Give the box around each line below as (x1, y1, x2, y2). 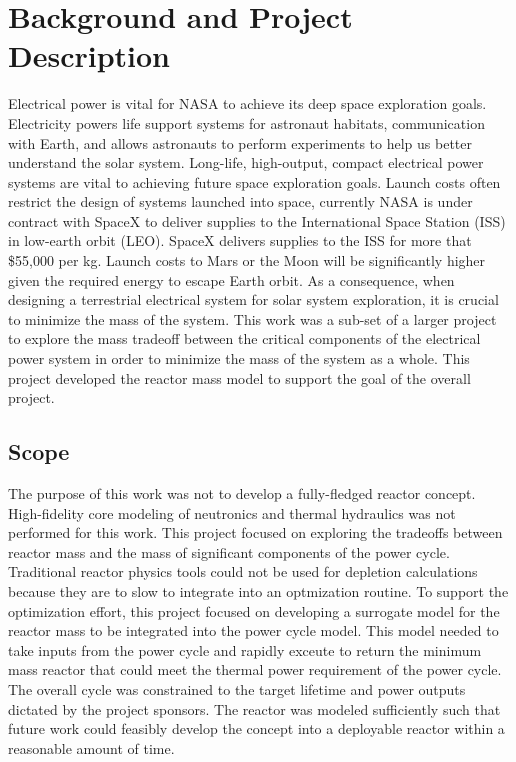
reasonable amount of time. (8, 737, 175, 758)
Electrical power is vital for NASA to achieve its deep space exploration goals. (8, 93, 487, 114)
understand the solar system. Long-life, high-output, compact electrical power (8, 152, 484, 173)
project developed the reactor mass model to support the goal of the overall (8, 367, 471, 388)
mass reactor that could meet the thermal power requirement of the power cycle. (8, 659, 502, 680)
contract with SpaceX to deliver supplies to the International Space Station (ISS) (8, 210, 506, 231)
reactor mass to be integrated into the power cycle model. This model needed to (8, 620, 499, 641)
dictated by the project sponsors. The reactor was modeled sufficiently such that (8, 698, 501, 719)
